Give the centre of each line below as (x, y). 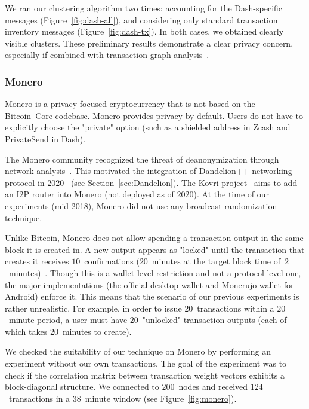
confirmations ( (112, 261)
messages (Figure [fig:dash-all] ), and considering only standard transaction (141, 19)
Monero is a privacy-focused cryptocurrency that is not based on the (130, 104)
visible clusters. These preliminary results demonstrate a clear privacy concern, (149, 43)
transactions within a (236, 308)
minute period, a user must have (68, 320)
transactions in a (39, 398)
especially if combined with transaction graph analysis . (107, 55)
